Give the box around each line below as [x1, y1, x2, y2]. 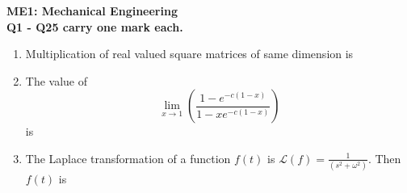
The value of [25, 72, 88, 89]
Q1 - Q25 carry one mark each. [6, 18, 183, 35]
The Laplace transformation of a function [25, 149, 231, 166]
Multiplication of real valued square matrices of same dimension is [25, 45, 354, 62]
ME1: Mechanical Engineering [6, 2, 178, 19]
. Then [367, 149, 401, 166]
